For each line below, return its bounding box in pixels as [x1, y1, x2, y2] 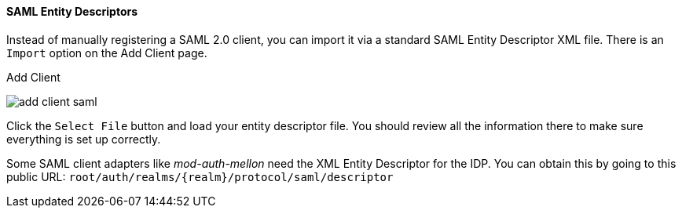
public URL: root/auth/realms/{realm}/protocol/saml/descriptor [6, 169, 394, 183]
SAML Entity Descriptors [6, 5, 138, 18]
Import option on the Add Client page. [6, 45, 207, 60]
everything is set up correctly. [6, 132, 161, 146]
